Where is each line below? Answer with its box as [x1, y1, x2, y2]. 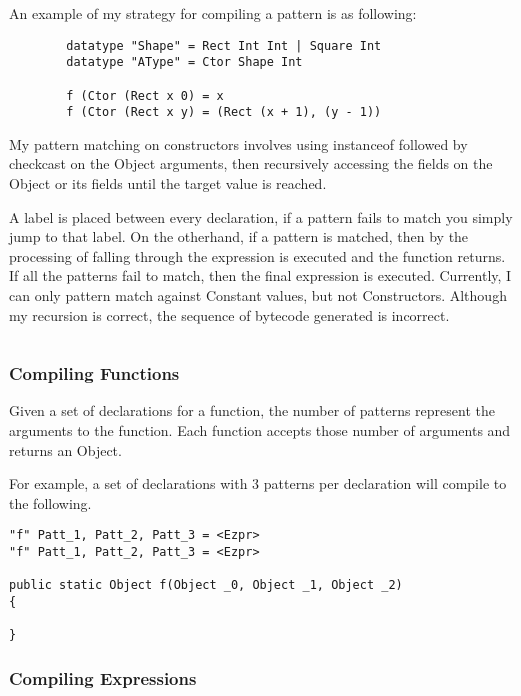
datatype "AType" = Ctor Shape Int [66, 55, 303, 70]
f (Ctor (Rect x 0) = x [66, 88, 224, 103]
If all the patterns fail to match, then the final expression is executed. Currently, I [9, 265, 512, 286]
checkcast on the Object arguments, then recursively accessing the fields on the [9, 153, 493, 174]
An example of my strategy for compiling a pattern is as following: [9, 3, 417, 23]
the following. [9, 492, 92, 513]
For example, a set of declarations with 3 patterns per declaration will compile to [9, 473, 507, 494]
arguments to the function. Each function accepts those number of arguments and [9, 420, 511, 441]
